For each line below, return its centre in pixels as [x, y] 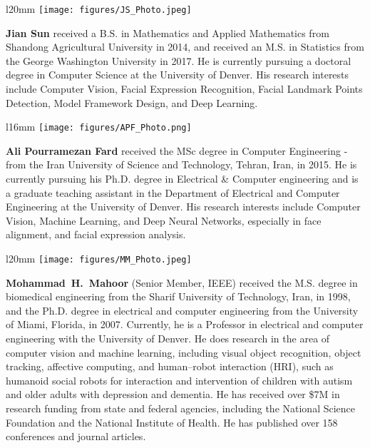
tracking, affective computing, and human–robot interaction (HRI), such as [170, 366]
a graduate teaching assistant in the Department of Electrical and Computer [173, 192]
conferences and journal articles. [76, 436]
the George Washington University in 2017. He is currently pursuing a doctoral [179, 60]
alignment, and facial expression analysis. [96, 234]
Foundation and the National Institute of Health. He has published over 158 [172, 422]
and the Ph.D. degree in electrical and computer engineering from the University [182, 310]
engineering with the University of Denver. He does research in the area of [168, 338]
